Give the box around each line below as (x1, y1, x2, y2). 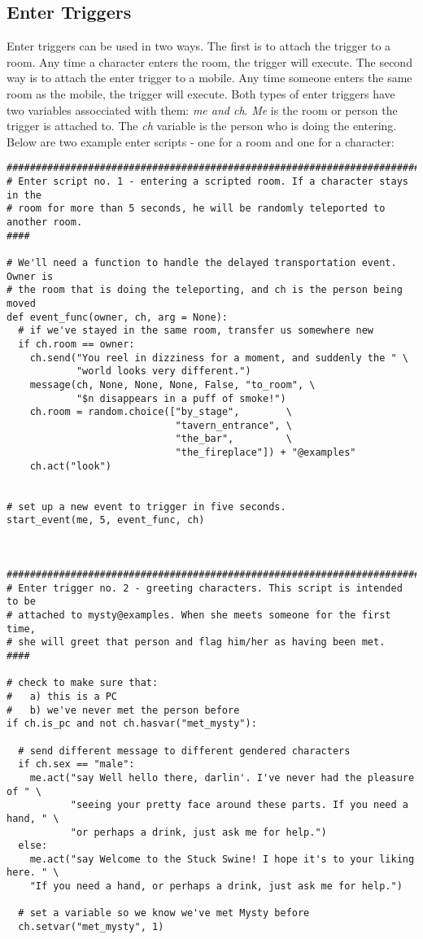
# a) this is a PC (7, 690, 118, 702)
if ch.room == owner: (18, 338, 135, 350)
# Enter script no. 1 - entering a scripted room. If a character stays (7, 176, 408, 188)
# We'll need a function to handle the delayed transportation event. (7, 256, 397, 269)
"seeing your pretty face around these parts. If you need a (70, 799, 408, 811)
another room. (7, 216, 83, 228)
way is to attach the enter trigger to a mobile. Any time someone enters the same (7, 69, 412, 86)
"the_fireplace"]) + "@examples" (175, 447, 356, 459)
